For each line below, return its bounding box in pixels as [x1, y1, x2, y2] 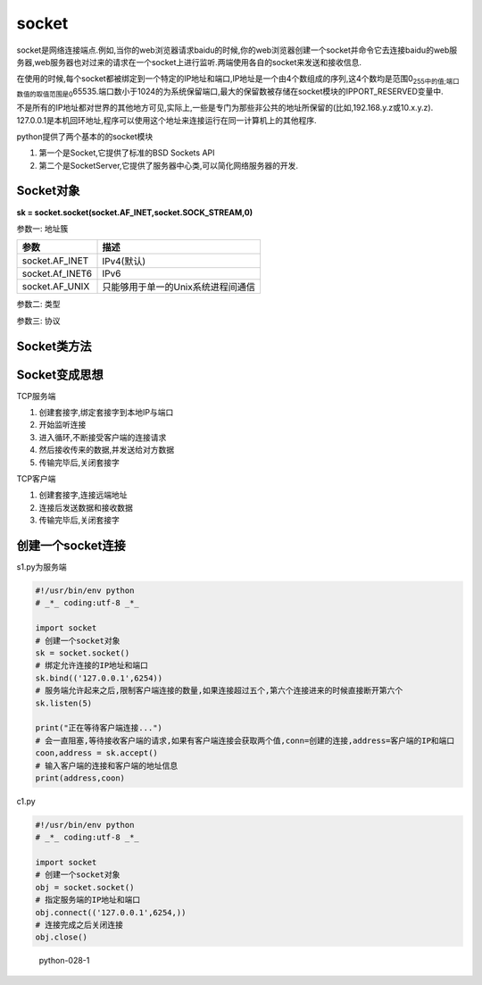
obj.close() [35, 932, 88, 942]
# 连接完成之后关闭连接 [35, 920, 124, 931]
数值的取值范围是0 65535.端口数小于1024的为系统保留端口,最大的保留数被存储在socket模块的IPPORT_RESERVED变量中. [16, 86, 444, 98]
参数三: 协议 [16, 315, 61, 326]
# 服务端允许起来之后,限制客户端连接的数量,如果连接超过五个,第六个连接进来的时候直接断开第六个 [35, 686, 403, 696]
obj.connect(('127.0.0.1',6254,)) [35, 907, 187, 917]
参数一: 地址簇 [16, 223, 69, 234]
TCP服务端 [16, 390, 56, 401]
